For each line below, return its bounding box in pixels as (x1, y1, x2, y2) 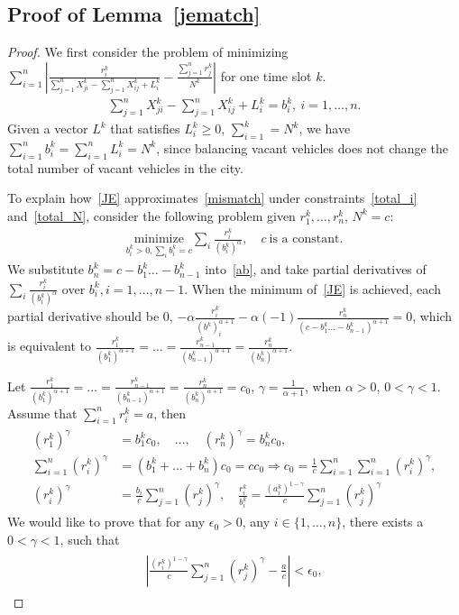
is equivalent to (7, 336, 92, 355)
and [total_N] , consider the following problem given (7, 206, 296, 225)
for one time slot (220, 66, 312, 85)
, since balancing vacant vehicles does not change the (156, 138, 448, 157)
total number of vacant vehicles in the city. (7, 158, 243, 177)
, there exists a (342, 512, 424, 531)
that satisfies (110, 119, 180, 138)
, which (412, 307, 453, 326)
